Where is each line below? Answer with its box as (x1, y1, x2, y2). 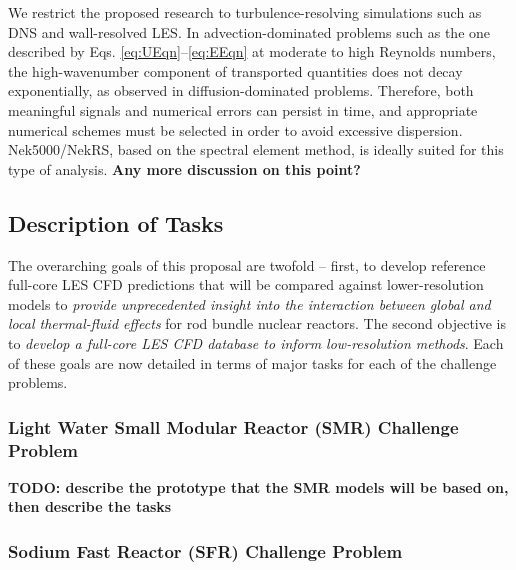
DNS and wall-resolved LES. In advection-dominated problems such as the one (8, 21, 491, 42)
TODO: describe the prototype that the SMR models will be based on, (8, 476, 509, 497)
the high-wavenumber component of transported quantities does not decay (8, 60, 463, 81)
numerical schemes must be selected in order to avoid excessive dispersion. (8, 119, 463, 140)
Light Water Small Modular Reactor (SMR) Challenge (8, 414, 459, 439)
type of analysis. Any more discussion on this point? (8, 158, 361, 179)
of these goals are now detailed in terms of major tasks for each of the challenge (8, 352, 497, 373)
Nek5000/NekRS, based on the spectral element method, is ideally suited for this (8, 139, 504, 160)
